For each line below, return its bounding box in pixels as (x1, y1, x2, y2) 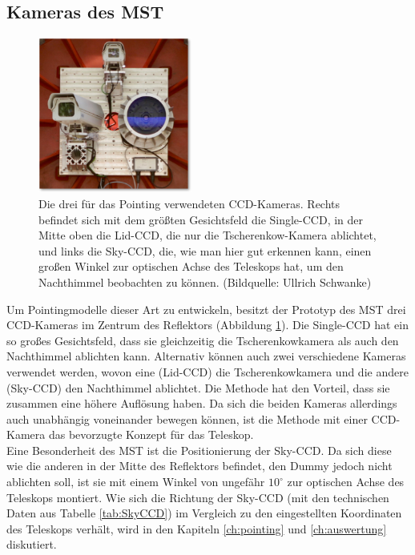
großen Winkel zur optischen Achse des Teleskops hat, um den (38, 258, 344, 275)
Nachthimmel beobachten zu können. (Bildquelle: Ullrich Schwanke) (38, 273, 372, 290)
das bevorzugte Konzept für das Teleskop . (48, 426, 254, 443)
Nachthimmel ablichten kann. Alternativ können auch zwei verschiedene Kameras (6, 348, 406, 364)
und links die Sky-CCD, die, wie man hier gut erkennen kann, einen (38, 242, 372, 259)
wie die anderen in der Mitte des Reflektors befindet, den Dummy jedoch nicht (6, 457, 393, 474)
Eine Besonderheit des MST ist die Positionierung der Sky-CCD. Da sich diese (6, 441, 392, 458)
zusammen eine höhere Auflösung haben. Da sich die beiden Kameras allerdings (6, 395, 397, 412)
